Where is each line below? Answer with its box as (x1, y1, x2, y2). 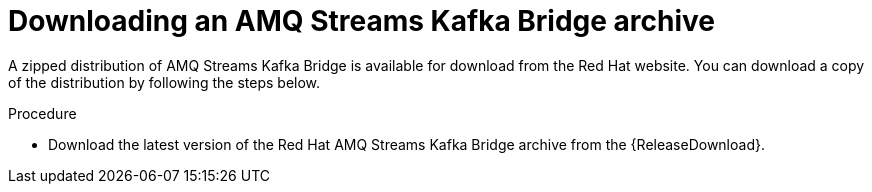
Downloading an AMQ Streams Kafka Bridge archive (8, 4, 715, 38)
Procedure (8, 104, 77, 122)
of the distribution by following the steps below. (8, 73, 321, 91)
